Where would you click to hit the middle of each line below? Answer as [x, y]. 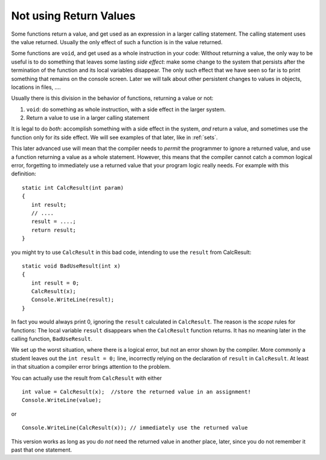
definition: [24, 174]
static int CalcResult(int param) [73, 188]
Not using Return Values [73, 16]
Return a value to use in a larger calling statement [88, 118]
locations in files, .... [36, 87]
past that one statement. [42, 450]
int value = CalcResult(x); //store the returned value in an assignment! [136, 392]
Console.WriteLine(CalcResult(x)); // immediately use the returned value [135, 428]
